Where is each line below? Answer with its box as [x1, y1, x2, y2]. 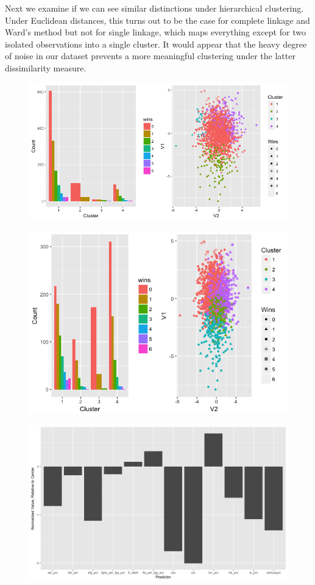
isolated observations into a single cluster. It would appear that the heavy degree [5, 37, 307, 50]
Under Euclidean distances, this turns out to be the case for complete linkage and [5, 13, 310, 26]
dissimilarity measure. [5, 61, 87, 74]
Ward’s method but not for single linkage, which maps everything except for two [5, 26, 306, 38]
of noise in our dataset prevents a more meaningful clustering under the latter [5, 49, 296, 62]
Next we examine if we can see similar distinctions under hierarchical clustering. [5, 2, 304, 14]
